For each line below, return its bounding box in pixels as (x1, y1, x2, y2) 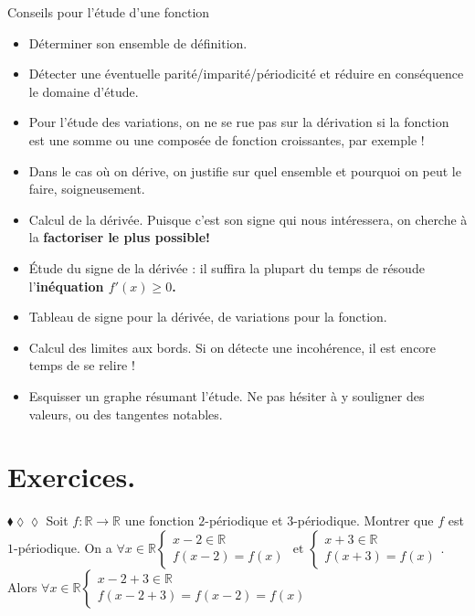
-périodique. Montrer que (293, 511, 434, 530)
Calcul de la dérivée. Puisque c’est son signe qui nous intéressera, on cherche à (28, 209, 468, 228)
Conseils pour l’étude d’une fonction (7, 3, 210, 21)
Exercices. (7, 458, 136, 495)
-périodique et (205, 511, 283, 530)
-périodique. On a (14, 537, 112, 557)
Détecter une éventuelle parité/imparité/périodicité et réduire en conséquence (28, 64, 464, 83)
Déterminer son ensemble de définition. (28, 33, 248, 52)
